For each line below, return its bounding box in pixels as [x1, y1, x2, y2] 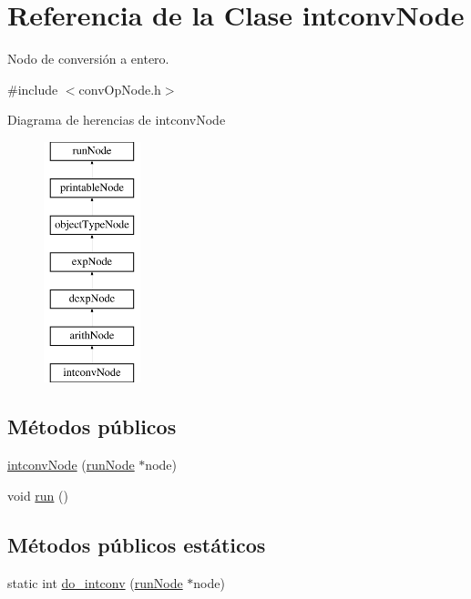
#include [7, 79, 58, 98]
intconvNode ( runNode [7, 455, 135, 474]
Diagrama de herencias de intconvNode [7, 110, 226, 129]
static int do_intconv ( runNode [7, 573, 183, 592]
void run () [7, 485, 68, 504]
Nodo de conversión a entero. [7, 49, 169, 68]
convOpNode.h [78, 79, 161, 98]
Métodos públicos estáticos [7, 530, 266, 558]
